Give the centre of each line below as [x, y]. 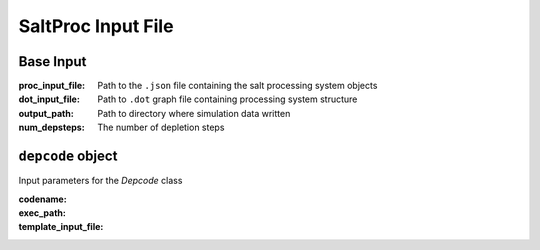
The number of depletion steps [161, 127]
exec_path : [42, 212]
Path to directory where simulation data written [194, 113]
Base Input [52, 61]
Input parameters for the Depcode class [100, 181]
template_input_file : [61, 227]
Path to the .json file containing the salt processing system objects [237, 86]
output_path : [46, 113]
